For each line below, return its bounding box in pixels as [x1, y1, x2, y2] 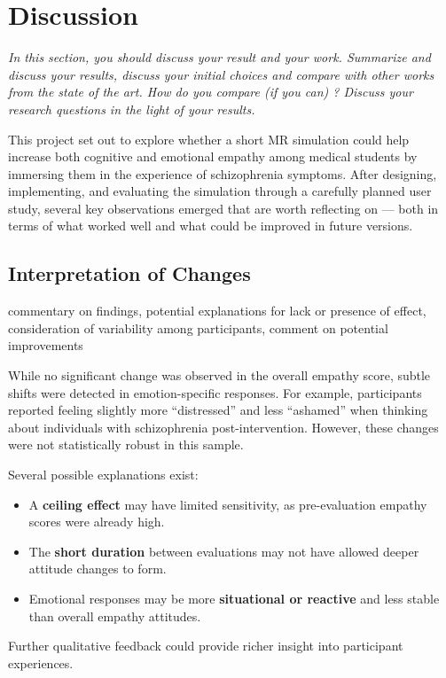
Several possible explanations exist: [8, 465, 199, 484]
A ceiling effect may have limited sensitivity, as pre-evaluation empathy [28, 495, 427, 513]
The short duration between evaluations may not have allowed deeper [28, 542, 419, 560]
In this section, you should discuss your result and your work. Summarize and [8, 48, 431, 66]
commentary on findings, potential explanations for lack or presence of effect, [8, 301, 426, 320]
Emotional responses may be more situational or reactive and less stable [28, 588, 440, 607]
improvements [8, 336, 83, 355]
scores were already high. [28, 512, 165, 531]
